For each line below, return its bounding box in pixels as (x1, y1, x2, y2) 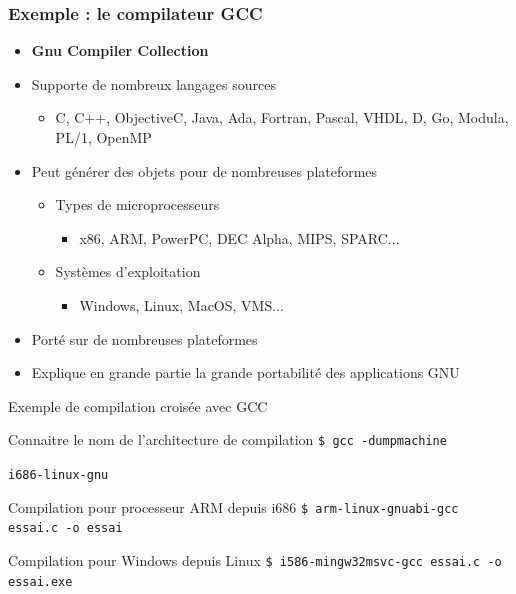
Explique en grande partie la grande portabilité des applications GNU (31, 362, 460, 383)
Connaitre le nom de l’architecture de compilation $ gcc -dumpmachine (8, 429, 447, 450)
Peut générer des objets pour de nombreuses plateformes (31, 160, 378, 181)
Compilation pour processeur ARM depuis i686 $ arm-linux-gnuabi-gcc (8, 496, 459, 517)
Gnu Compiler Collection (31, 40, 209, 61)
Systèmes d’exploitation (55, 261, 201, 282)
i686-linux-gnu (8, 468, 109, 482)
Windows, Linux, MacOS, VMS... (79, 294, 284, 315)
